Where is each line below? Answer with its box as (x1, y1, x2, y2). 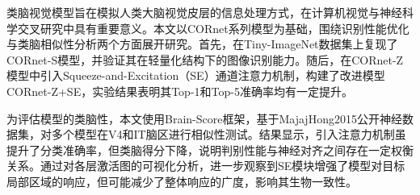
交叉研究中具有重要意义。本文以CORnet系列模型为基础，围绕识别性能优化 (17, 19, 409, 36)
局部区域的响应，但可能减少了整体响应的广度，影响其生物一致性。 (6, 172, 357, 189)
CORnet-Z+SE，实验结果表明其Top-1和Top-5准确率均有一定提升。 (6, 82, 353, 99)
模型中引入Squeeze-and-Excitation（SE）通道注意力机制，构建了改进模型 (6, 67, 385, 84)
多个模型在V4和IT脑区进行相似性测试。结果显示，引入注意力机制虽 (51, 126, 406, 143)
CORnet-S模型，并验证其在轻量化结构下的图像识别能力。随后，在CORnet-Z (6, 51, 404, 68)
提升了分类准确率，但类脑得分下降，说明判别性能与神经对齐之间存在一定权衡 (6, 141, 414, 158)
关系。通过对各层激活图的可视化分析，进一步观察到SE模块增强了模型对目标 (6, 157, 405, 174)
